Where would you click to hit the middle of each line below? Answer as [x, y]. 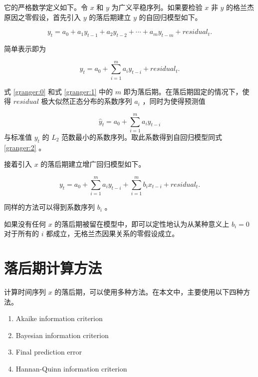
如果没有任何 [25, 223]
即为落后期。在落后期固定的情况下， [183, 91]
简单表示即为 [25, 48]
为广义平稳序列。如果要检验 [157, 7]
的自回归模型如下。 [170, 17]
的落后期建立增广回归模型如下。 [93, 164]
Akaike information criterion [59, 318]
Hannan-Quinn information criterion [71, 369]
